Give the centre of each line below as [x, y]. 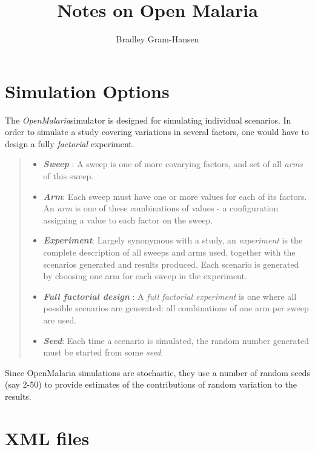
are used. [60, 319]
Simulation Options [87, 91]
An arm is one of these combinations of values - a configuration [161, 208]
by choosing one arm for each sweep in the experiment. [145, 276]
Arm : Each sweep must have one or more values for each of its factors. [175, 196]
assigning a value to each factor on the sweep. [128, 220]
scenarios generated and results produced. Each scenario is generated [171, 264]
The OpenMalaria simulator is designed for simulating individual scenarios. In [148, 120]
